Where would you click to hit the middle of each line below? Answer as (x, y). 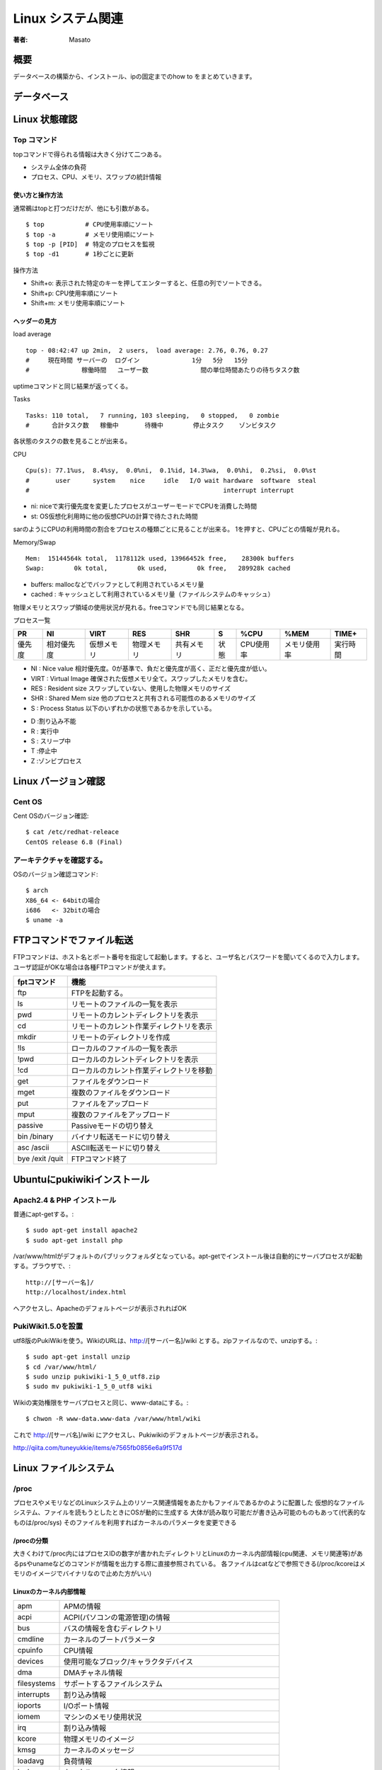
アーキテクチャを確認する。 (60, 860)
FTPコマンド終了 (99, 1159)
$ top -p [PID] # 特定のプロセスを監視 (90, 244)
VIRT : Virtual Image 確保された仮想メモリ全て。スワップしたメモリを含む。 (141, 678)
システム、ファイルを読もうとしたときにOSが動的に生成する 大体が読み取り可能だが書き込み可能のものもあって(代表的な (190, 1512)
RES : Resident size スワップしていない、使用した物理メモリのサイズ (131, 689)
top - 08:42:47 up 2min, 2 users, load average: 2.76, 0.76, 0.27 (147, 350)
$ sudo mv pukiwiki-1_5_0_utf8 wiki (89, 1387)
